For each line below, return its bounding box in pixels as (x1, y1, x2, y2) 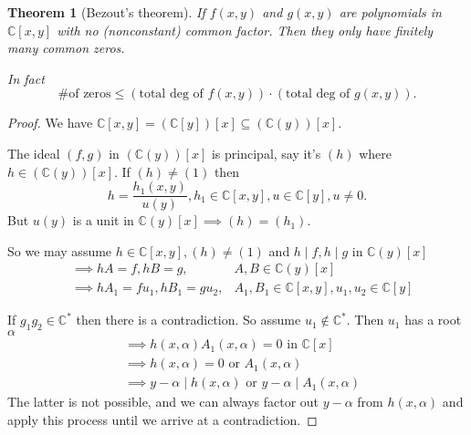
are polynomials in (339, 3, 442, 21)
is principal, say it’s (211, 143, 321, 162)
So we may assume (7, 241, 112, 260)
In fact (7, 68, 45, 88)
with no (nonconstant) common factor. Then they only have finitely (57, 20, 434, 39)
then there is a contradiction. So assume (76, 310, 301, 329)
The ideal (7, 143, 60, 162)
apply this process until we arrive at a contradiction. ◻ (7, 409, 318, 429)
